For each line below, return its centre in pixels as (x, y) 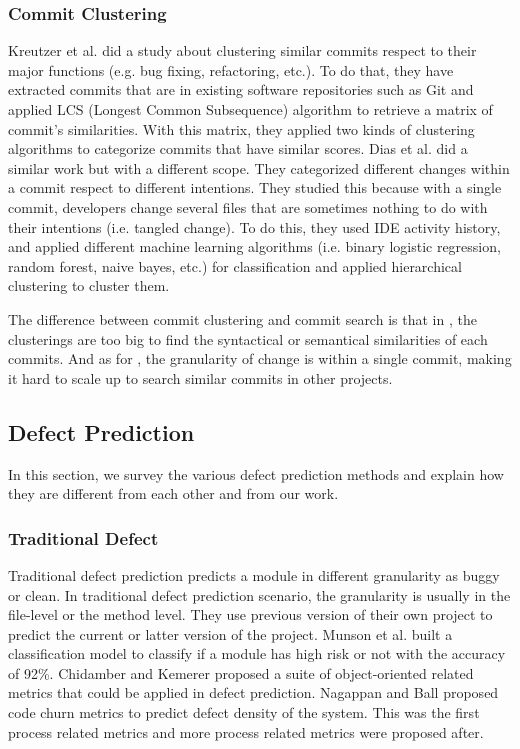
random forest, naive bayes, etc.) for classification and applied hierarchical (235, 265)
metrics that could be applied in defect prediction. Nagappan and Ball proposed (253, 692)
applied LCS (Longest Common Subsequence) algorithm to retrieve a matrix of (250, 109)
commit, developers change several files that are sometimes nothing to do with (248, 206)
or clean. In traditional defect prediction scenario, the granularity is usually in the (259, 594)
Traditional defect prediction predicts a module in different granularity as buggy (254, 574)
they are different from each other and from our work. (173, 493)
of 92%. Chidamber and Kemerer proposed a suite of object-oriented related (241, 672)
